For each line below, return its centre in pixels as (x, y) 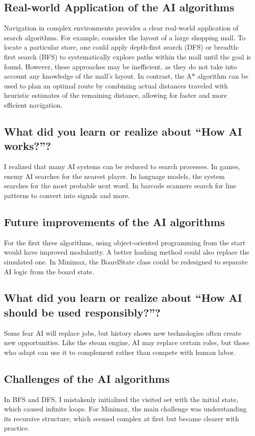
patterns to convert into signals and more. (67, 195)
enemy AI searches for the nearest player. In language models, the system (115, 176)
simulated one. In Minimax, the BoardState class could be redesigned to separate (126, 261)
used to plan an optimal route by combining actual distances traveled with (116, 85)
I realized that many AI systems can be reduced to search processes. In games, (122, 166)
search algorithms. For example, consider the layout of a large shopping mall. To (125, 37)
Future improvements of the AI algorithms (115, 221)
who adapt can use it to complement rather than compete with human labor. (120, 352)
